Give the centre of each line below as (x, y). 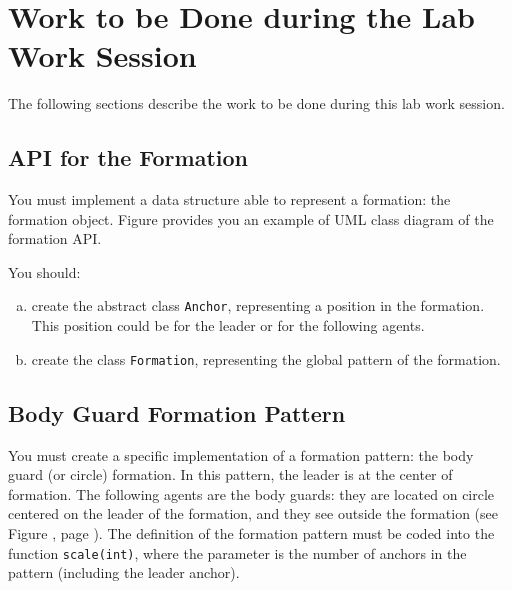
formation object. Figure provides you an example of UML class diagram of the (251, 218)
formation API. (55, 238)
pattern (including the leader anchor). (124, 572)
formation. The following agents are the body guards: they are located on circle (251, 493)
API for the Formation (128, 157)
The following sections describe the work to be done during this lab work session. (256, 103)
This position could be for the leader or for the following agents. (228, 325)
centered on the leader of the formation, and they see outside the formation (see (253, 513)
